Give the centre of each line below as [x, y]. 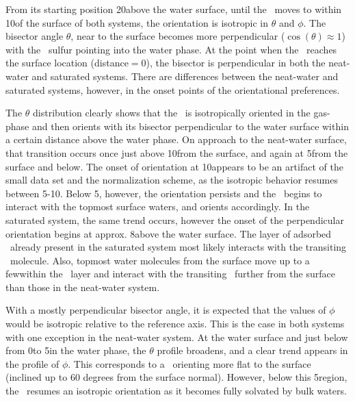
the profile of [32, 363]
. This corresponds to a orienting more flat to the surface [189, 363]
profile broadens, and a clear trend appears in [252, 350]
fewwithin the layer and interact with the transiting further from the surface [170, 274]
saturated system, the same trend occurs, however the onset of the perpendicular [175, 219]
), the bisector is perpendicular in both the [236, 63]
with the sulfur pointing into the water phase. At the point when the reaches [171, 49]
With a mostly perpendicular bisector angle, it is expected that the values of [166, 310]
